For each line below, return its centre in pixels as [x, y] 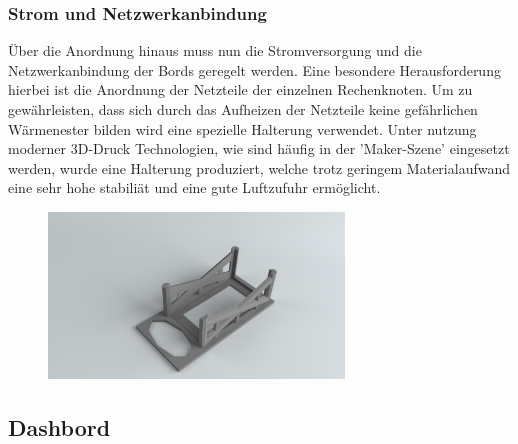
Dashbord [59, 426]
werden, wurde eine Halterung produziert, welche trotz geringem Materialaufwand [259, 167]
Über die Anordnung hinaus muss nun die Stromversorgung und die [215, 50]
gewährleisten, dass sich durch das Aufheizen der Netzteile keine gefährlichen [243, 109]
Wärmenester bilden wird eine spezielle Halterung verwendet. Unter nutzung [242, 128]
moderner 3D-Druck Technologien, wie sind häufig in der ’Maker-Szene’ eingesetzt [259, 148]
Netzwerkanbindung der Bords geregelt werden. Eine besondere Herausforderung [254, 69]
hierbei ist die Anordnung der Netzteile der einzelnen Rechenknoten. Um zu [240, 89]
